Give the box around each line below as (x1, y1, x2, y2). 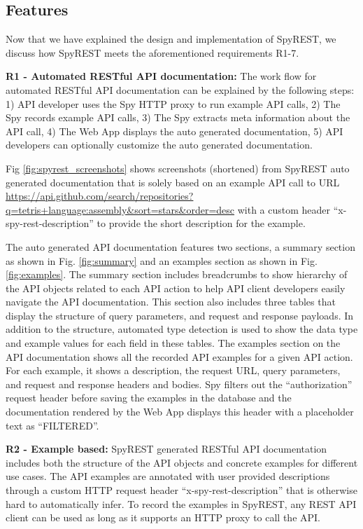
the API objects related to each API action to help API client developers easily (6, 280, 346, 295)
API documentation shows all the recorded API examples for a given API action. (6, 349, 353, 364)
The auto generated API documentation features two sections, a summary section (6, 239, 355, 254)
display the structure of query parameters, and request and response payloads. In (6, 308, 354, 322)
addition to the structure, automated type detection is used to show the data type (6, 322, 358, 336)
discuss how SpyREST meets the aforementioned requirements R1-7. (6, 45, 299, 60)
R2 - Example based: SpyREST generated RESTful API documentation (6, 441, 327, 456)
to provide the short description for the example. (97, 216, 306, 231)
